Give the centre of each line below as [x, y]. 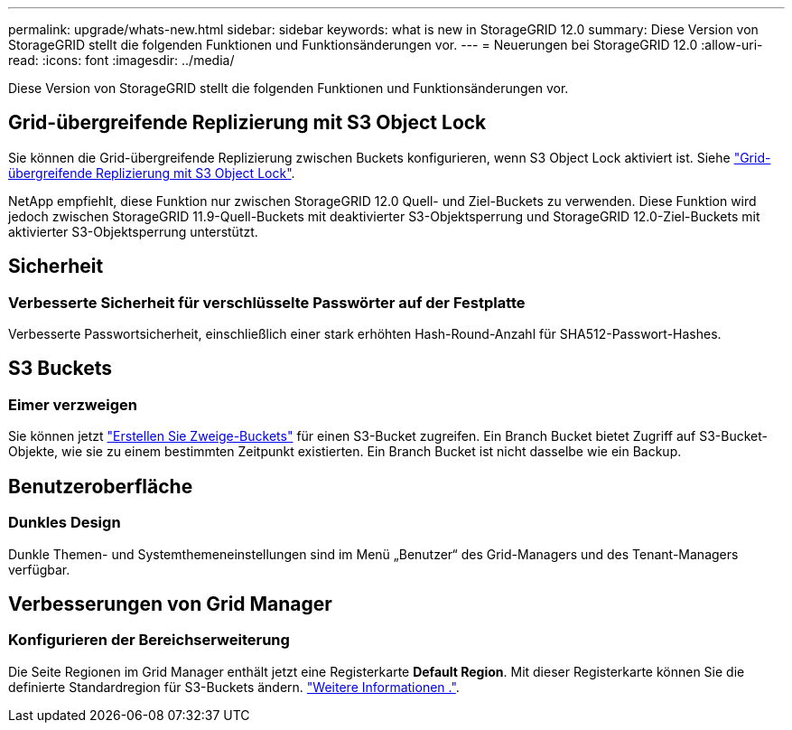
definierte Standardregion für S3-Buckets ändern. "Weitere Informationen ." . [234, 687]
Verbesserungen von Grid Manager [170, 604]
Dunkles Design [65, 523]
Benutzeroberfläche [101, 486]
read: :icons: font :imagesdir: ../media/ [121, 60]
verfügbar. [39, 569]
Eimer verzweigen [73, 404]
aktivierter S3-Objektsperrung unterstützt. [133, 231]
